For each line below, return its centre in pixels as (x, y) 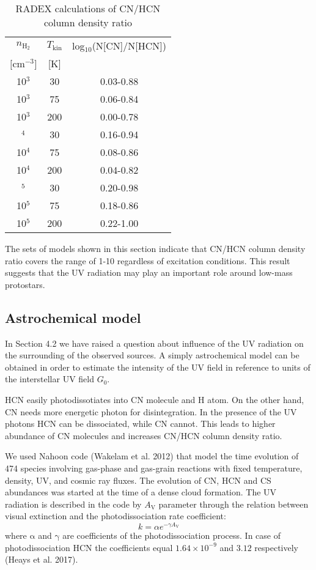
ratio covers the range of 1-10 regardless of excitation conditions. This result (148, 260)
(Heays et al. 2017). (42, 559)
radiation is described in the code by (73, 504)
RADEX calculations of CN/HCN (88, 8)
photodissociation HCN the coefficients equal (89, 547)
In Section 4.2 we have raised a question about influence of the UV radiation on (154, 343)
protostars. (25, 284)
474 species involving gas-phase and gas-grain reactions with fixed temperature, (154, 468)
